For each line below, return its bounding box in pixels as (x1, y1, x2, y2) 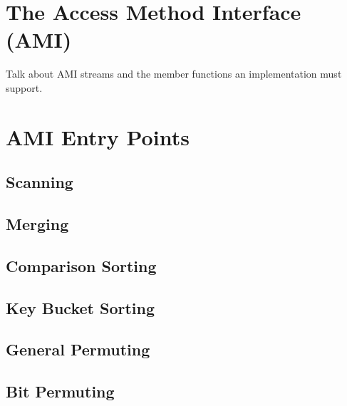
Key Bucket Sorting (6, 296, 155, 318)
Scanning (6, 171, 73, 193)
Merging (6, 213, 69, 235)
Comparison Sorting (6, 254, 157, 276)
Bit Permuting (6, 380, 115, 402)
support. (6, 80, 43, 95)
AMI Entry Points (6, 122, 190, 151)
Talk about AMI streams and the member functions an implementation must (6, 66, 342, 81)
